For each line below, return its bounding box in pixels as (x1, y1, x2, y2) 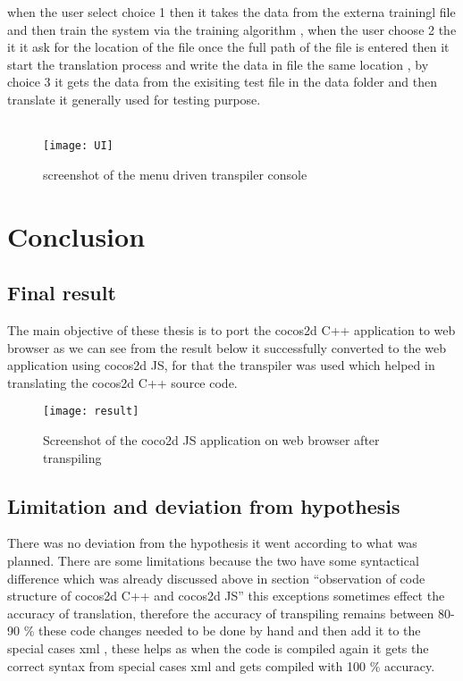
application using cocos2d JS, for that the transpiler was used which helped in (7, 356, 435, 374)
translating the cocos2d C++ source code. (7, 373, 238, 391)
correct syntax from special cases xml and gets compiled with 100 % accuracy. (7, 656, 435, 675)
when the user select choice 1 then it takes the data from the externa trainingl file (7, 3, 456, 21)
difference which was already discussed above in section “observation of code (7, 568, 425, 587)
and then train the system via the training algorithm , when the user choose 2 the (7, 20, 457, 38)
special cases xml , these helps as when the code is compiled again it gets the (7, 638, 429, 657)
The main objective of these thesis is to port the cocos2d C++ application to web (7, 320, 456, 339)
